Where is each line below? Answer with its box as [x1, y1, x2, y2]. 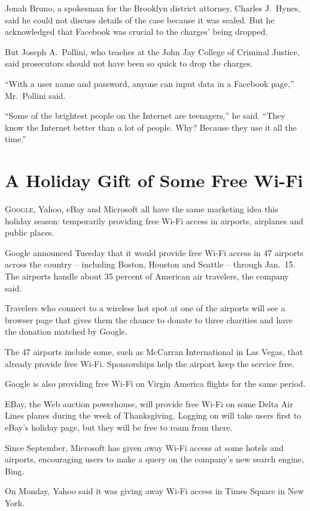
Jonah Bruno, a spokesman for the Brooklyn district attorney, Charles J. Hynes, [5, 2, 301, 14]
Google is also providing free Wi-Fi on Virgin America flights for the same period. [5, 377, 306, 390]
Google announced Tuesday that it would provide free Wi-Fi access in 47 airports [5, 246, 303, 258]
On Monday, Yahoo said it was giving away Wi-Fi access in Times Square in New [5, 485, 304, 497]
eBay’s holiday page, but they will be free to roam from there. [5, 420, 233, 433]
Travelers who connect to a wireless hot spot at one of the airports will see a [5, 302, 285, 314]
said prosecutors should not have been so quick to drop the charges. [5, 57, 253, 70]
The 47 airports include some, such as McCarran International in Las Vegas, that [5, 345, 303, 357]
